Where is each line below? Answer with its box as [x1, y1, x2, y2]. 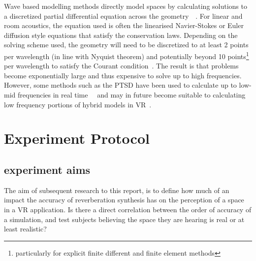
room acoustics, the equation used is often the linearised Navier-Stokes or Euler [4, 20, 244, 31]
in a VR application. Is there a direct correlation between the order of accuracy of [4, 204, 252, 214]
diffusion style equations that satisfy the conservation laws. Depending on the [4, 30, 238, 40]
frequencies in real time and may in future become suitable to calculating [17, 90, 246, 99]
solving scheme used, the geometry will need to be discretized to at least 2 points [4, 39, 249, 50]
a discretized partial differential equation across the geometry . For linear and [4, 10, 243, 21]
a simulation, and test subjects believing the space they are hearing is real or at [4, 214, 245, 224]
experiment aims [4, 162, 91, 177]
